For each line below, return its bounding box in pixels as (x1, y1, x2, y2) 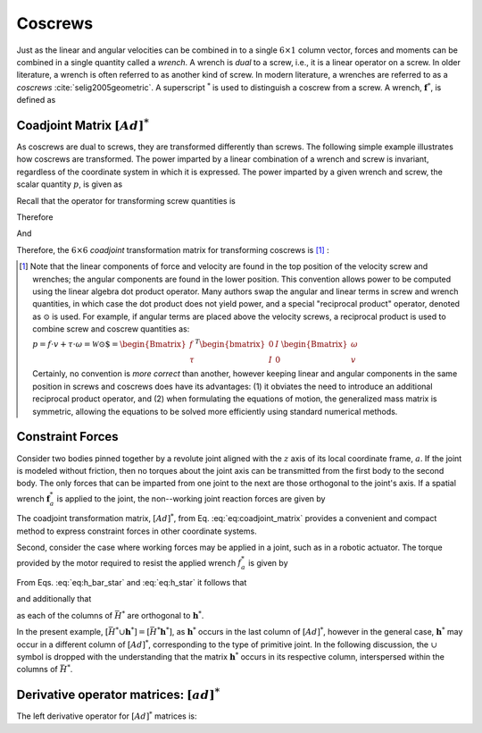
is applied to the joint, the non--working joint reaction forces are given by (56, 493, 326, 504)
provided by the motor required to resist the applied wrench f (16, 557, 242, 568)
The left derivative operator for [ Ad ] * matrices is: (16, 710, 197, 721)
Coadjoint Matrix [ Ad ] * (16, 115, 149, 133)
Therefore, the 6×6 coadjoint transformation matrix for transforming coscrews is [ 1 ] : (16, 244, 329, 255)
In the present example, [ (16, 627, 109, 637)
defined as (16, 95, 56, 105)
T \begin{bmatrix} (195, 338, 266, 350)
